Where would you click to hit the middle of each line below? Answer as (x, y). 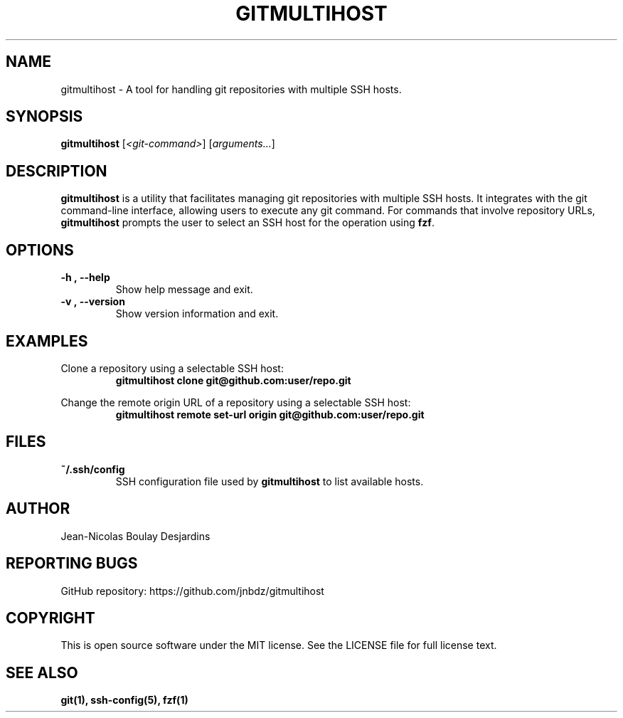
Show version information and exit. (197, 314)
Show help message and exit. (184, 290)
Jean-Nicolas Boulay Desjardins (135, 536)
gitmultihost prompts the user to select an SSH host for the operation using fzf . (247, 223)
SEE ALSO (42, 672)
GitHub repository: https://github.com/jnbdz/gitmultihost (192, 591)
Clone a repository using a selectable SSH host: (172, 368)
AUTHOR (38, 509)
